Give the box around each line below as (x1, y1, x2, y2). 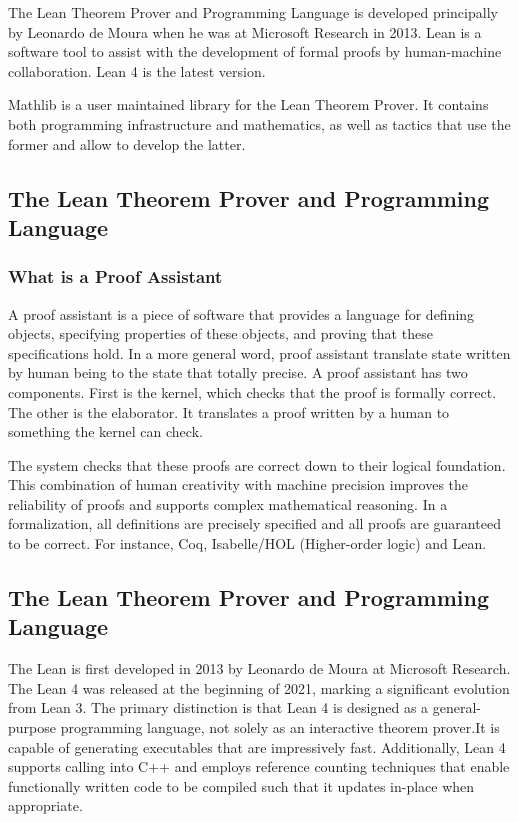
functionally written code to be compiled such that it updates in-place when (8, 775, 475, 796)
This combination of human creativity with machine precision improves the (8, 474, 469, 495)
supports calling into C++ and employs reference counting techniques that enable (8, 756, 510, 777)
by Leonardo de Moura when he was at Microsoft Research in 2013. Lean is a (8, 21, 482, 42)
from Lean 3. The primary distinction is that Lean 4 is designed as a (8, 697, 429, 718)
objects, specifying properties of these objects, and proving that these (8, 323, 433, 344)
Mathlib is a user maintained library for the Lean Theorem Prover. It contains (8, 94, 489, 115)
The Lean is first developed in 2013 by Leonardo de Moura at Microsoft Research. (8, 658, 511, 679)
